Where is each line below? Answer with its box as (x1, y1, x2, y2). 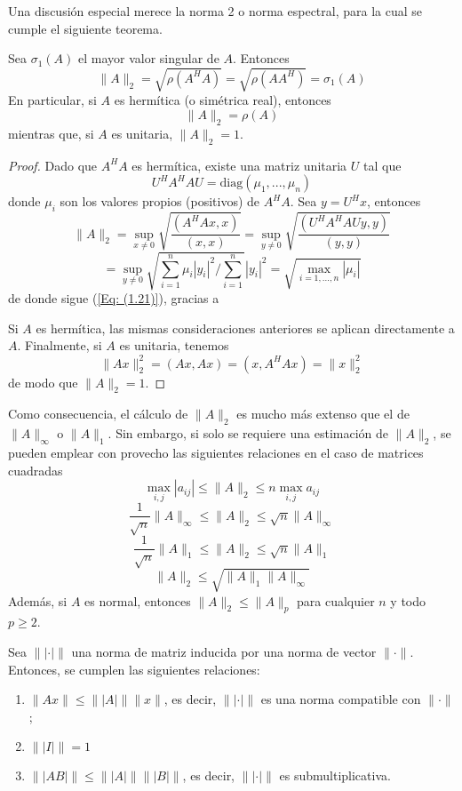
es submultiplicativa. (279, 766, 391, 785)
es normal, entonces (84, 591, 191, 610)
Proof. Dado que (8, 156, 98, 174)
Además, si (8, 591, 68, 610)
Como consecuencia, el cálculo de (8, 404, 188, 423)
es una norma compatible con (260, 690, 421, 708)
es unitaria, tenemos (119, 336, 229, 355)
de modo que (8, 372, 78, 391)
